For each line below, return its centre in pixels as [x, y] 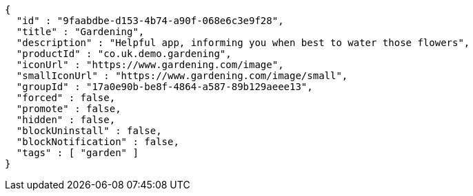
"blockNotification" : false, [98, 142]
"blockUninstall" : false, [89, 131]
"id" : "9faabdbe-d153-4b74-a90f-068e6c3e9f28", [150, 21]
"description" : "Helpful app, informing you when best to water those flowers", [243, 43]
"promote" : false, [69, 109]
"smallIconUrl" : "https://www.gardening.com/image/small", [182, 76]
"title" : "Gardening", [80, 32]
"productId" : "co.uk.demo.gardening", [124, 54]
